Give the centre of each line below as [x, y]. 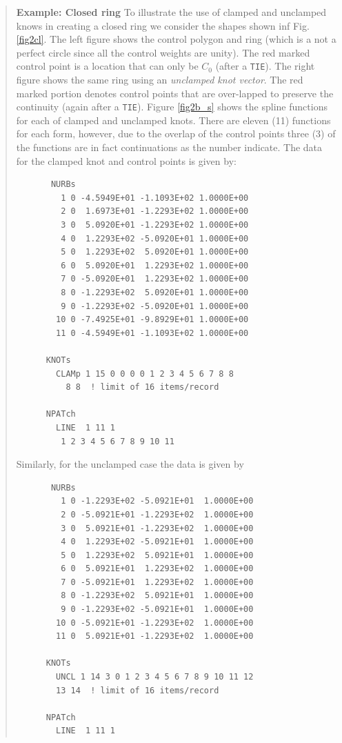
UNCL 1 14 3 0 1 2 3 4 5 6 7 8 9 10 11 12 [155, 677]
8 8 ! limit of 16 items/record [142, 387]
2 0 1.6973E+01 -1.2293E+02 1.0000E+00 [155, 211]
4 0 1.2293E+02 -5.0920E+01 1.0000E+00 [155, 238]
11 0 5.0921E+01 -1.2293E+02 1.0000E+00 [155, 636]
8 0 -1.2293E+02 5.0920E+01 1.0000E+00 [155, 293]
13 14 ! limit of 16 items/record [138, 690]
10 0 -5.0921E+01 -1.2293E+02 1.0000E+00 [155, 623]
